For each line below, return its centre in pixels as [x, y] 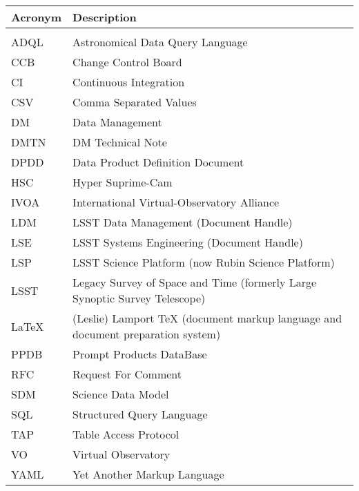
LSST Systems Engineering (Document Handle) [188, 242]
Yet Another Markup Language [148, 474]
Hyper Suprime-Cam [123, 182]
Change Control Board [127, 62]
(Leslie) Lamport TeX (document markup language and [207, 318]
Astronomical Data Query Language [160, 42]
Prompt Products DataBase [140, 354]
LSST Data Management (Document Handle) [183, 222]
